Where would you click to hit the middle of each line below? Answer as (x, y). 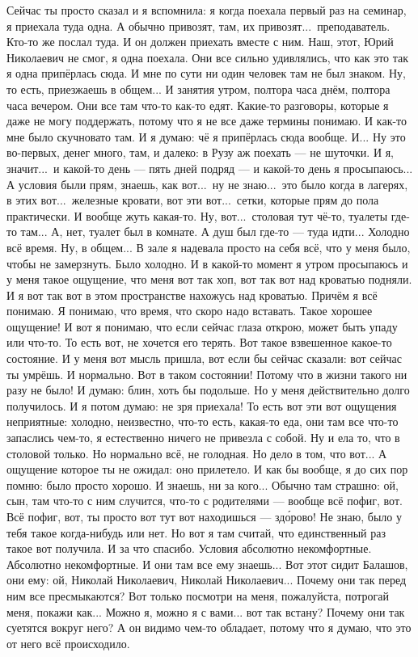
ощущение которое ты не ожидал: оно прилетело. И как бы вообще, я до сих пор (207, 469)
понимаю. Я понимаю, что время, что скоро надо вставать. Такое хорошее (190, 311)
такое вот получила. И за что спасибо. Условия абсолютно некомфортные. (189, 548)
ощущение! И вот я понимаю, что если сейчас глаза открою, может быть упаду (202, 326)
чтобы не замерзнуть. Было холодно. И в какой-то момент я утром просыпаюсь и (207, 263)
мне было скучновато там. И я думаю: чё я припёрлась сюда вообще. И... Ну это (206, 136)
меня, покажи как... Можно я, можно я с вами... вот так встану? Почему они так (206, 611)
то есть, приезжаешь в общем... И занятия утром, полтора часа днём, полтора (198, 88)
